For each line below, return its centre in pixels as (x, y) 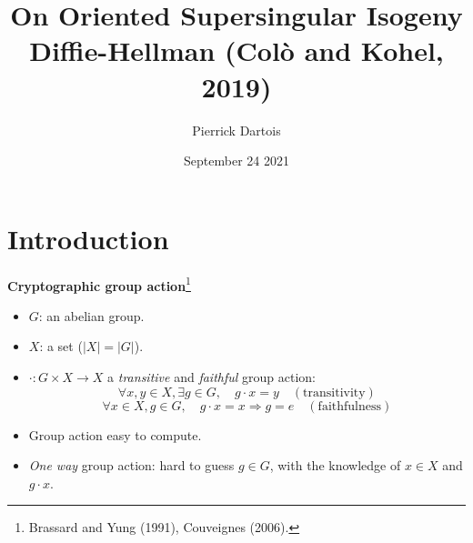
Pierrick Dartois (236, 130)
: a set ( (61, 346)
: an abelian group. (91, 315)
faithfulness (350, 406)
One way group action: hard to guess (131, 465)
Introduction (88, 238)
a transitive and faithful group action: (211, 377)
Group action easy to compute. (115, 434)
